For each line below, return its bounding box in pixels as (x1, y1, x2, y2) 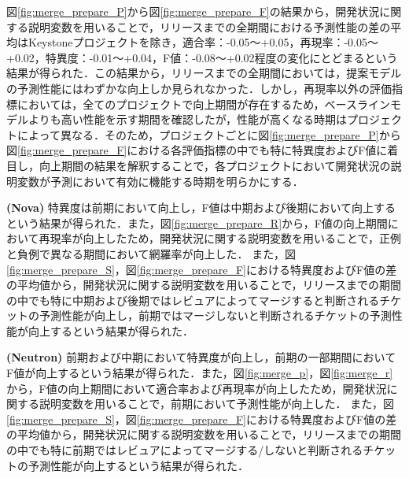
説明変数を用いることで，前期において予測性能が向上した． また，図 (39, 395, 394, 412)
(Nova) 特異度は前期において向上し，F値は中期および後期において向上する (6, 199, 396, 216)
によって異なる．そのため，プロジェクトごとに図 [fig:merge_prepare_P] (17, 126, 379, 143)
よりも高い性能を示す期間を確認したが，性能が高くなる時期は (28, 111, 347, 128)
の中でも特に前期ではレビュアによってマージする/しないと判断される (6, 442, 363, 458)
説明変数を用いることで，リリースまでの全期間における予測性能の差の (28, 18, 391, 35)
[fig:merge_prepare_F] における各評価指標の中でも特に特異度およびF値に (17, 142, 388, 158)
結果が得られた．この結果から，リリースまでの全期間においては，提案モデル (6, 65, 402, 81)
